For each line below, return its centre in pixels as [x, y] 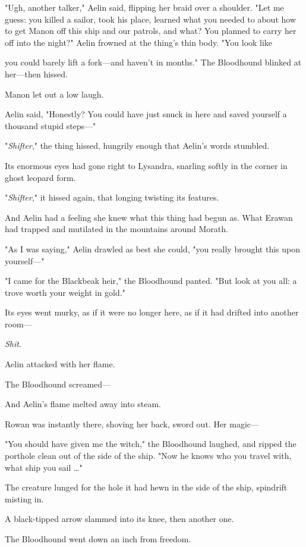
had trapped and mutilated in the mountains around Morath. [116, 229]
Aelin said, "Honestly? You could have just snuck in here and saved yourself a [146, 114]
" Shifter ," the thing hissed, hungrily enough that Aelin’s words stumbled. [137, 146]
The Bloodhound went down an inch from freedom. [98, 539]
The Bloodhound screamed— [58, 384]
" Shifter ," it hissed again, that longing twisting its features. [112, 197]
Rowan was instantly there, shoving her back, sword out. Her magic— [132, 423]
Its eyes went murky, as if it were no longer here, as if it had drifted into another [152, 312]
